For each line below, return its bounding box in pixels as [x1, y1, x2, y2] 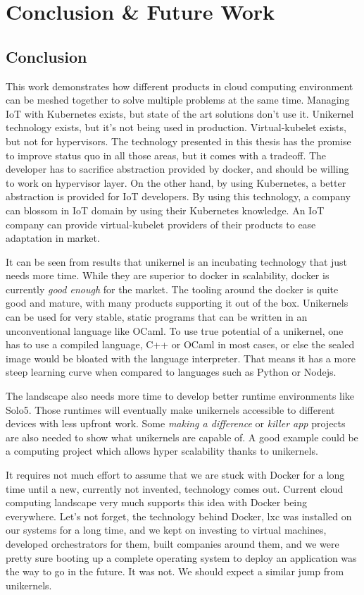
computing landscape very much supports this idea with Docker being [6, 495, 308, 510]
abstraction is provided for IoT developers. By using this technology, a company [6, 189, 351, 204]
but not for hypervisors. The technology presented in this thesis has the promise [6, 133, 351, 148]
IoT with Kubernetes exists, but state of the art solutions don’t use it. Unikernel [6, 106, 354, 121]
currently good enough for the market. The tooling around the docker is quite [6, 281, 339, 296]
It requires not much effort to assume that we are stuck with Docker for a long [6, 467, 345, 482]
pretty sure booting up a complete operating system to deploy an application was [6, 550, 357, 565]
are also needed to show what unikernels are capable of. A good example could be [6, 429, 358, 444]
